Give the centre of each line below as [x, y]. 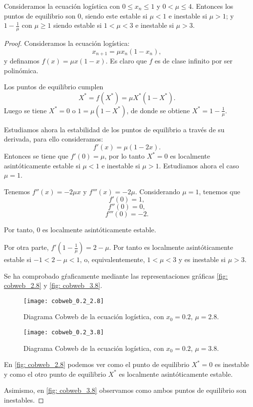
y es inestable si [202, 259]
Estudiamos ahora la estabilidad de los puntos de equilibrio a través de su [114, 129]
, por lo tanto [125, 156]
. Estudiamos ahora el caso [199, 165]
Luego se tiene [25, 110]
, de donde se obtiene [158, 110]
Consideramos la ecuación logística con [62, 6]
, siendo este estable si [114, 15]
